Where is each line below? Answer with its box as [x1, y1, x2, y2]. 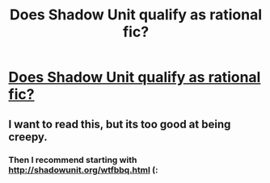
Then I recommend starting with [8, 154, 137, 165]
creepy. [8, 130, 49, 143]
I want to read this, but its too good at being [8, 117, 231, 131]
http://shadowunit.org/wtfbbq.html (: [8, 164, 158, 175]
